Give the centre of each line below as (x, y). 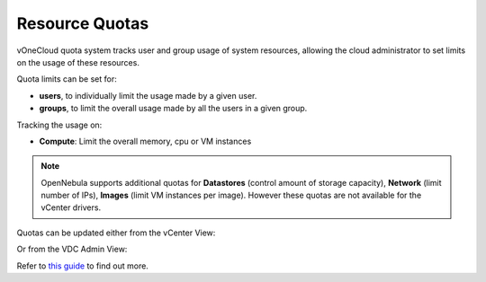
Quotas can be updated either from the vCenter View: (116, 233)
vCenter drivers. (71, 207)
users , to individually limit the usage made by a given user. (148, 95)
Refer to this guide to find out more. (82, 266)
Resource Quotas (83, 23)
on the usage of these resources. (78, 62)
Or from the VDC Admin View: (72, 249)
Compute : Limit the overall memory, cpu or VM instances (145, 141)
